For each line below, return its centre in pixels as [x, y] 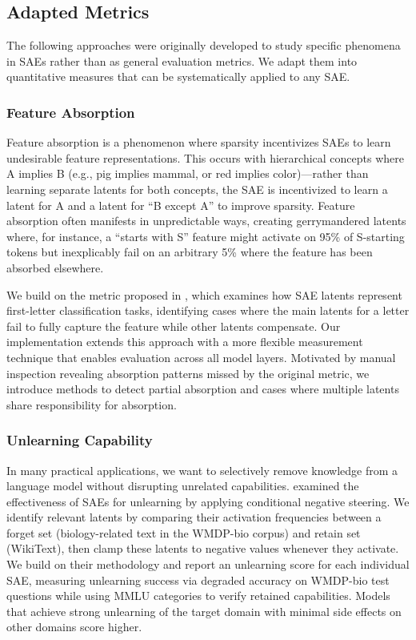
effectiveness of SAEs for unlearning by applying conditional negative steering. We [208, 501]
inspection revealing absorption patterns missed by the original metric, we [188, 373]
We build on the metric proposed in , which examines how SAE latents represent [204, 294]
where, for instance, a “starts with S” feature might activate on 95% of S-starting [206, 236]
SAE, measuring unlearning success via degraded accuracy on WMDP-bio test [198, 580]
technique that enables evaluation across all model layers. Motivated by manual [201, 357]
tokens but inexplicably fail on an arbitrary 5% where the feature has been [190, 252]
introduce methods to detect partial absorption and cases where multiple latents [203, 389]
